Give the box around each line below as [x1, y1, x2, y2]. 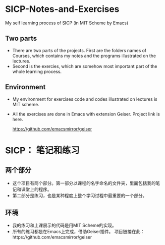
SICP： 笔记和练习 [5, 145, 80, 156]
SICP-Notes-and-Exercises [5, 3, 120, 15]
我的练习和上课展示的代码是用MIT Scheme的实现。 [12, 222, 117, 229]
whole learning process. [12, 68, 62, 74]
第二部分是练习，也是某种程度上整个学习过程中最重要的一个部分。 [12, 192, 147, 198]
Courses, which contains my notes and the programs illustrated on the [12, 53, 156, 59]
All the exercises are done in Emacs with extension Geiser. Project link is [12, 111, 160, 117]
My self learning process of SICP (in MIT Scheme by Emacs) [5, 20, 129, 26]
